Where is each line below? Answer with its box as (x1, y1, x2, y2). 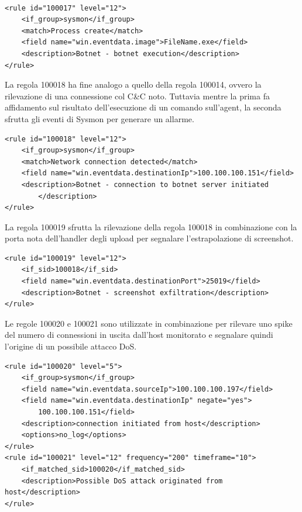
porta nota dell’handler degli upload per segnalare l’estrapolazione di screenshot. (5, 232, 294, 244)
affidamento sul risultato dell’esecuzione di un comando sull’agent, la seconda (5, 101, 282, 113)
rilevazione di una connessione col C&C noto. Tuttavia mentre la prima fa (5, 89, 270, 102)
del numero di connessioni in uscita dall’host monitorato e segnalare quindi (5, 328, 273, 341)
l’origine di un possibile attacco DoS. (5, 340, 137, 352)
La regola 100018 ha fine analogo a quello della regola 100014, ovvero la (5, 78, 262, 91)
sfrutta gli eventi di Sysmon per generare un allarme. (5, 112, 194, 124)
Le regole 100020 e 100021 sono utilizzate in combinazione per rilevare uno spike (5, 317, 293, 329)
